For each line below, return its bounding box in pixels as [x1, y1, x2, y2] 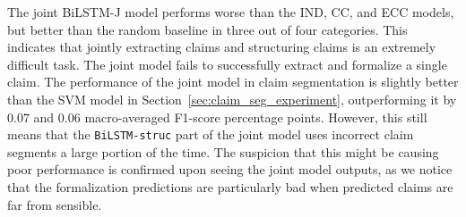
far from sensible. [7, 195, 102, 213]
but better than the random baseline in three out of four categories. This [7, 20, 408, 38]
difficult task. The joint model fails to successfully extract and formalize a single [7, 54, 447, 73]
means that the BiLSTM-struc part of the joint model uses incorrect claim [7, 125, 414, 144]
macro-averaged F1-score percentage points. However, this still [84, 107, 427, 126]
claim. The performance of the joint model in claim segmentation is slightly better [7, 72, 459, 91]
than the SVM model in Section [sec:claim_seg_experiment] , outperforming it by [7, 89, 457, 108]
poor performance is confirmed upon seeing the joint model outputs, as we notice [7, 160, 453, 179]
